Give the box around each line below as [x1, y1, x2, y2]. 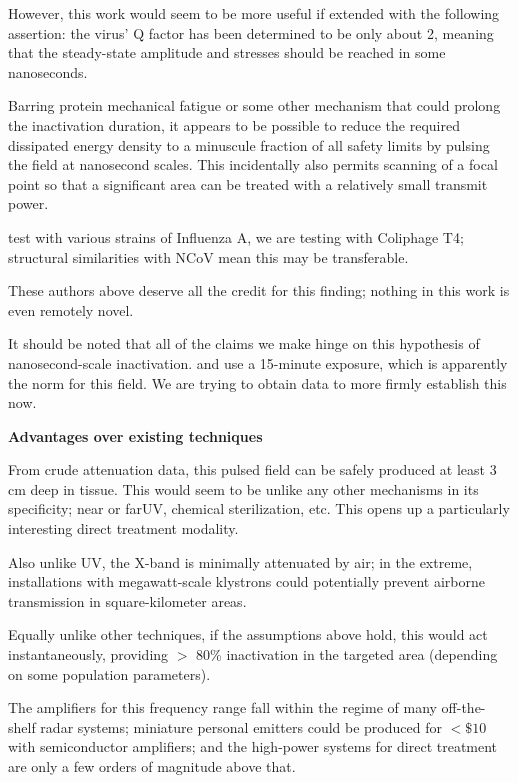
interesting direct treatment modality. [8, 518, 239, 539]
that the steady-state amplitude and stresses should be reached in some [8, 42, 446, 63]
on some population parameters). [8, 663, 211, 684]
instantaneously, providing [8, 644, 169, 665]
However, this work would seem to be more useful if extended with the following [8, 3, 500, 23]
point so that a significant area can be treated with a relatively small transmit [8, 173, 488, 194]
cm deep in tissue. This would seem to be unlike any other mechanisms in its [8, 478, 479, 499]
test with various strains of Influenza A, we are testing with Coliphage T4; [8, 226, 464, 247]
